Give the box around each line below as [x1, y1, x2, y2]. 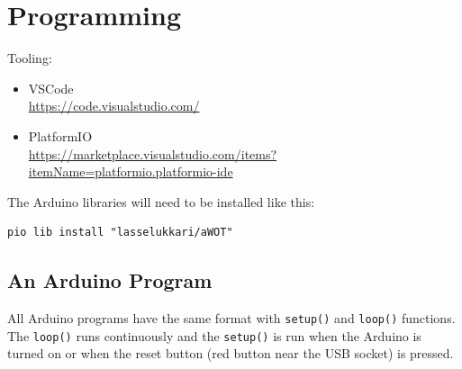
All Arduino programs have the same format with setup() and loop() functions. [7, 309, 456, 328]
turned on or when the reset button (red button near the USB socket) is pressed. [7, 344, 454, 363]
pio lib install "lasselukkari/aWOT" [7, 226, 233, 239]
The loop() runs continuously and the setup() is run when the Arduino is [7, 326, 421, 345]
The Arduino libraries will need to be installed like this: [7, 192, 315, 211]
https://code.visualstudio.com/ [28, 96, 200, 115]
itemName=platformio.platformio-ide [28, 162, 233, 181]
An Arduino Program [7, 266, 213, 294]
